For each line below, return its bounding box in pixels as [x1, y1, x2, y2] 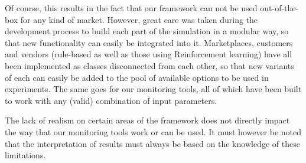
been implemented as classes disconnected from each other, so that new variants [5, 59, 294, 71]
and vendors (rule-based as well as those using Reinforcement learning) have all [5, 48, 292, 60]
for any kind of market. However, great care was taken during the [20, 13, 258, 25]
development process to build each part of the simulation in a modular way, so [5, 25, 289, 37]
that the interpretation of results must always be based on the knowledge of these [5, 137, 300, 149]
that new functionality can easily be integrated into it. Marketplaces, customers [5, 36, 293, 48]
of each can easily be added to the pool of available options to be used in [5, 71, 269, 83]
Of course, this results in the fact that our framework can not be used [5, 2, 258, 14]
